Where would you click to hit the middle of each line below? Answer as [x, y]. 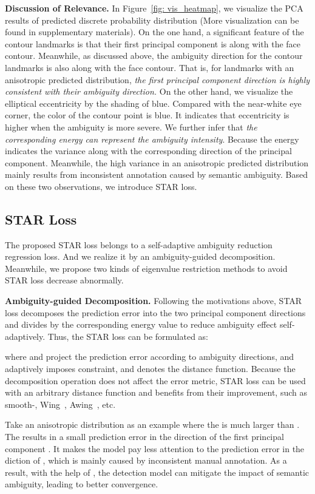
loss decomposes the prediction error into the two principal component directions [155, 312]
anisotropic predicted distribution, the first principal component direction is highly [157, 79]
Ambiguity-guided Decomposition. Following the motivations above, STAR [154, 301]
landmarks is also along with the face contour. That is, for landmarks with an [150, 67]
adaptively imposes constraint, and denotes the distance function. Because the [150, 369]
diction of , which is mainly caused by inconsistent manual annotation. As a [146, 460]
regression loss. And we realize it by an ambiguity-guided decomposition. [140, 256]
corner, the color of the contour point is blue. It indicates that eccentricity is [147, 115]
